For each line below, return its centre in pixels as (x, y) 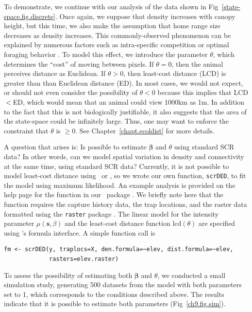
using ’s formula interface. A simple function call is (80, 232)
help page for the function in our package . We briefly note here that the (114, 194)
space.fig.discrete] (30, 16)
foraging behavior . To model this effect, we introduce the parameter (106, 54)
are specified (217, 223)
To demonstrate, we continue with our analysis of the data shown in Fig (111, 6)
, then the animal (197, 64)
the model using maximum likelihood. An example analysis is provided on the (120, 185)
